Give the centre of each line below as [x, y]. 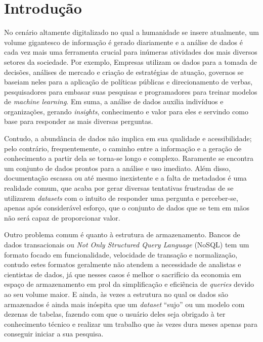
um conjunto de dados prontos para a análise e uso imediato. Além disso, [117, 168]
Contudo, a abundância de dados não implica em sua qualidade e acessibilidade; [128, 138]
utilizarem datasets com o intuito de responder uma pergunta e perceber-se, [121, 198]
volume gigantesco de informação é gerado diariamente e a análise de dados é [124, 42]
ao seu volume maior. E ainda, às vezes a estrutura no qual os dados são [116, 294]
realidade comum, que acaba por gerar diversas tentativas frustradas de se [119, 188]
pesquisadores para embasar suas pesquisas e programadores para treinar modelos [131, 91]
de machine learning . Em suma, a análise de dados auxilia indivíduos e [114, 101]
